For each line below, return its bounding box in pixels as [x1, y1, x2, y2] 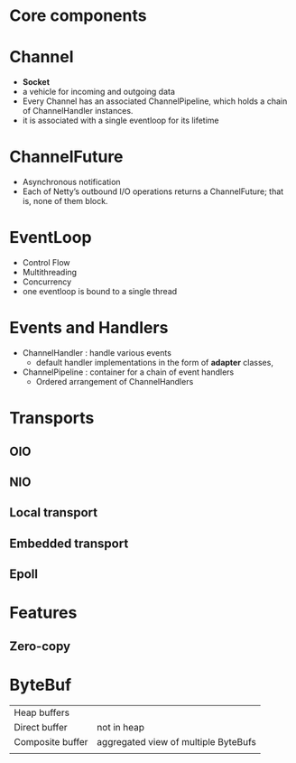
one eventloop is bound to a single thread [22, 286, 178, 296]
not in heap [97, 721, 145, 733]
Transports [9, 408, 95, 429]
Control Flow [22, 257, 70, 267]
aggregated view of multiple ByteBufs [97, 735, 257, 748]
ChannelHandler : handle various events [22, 347, 171, 358]
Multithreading [22, 267, 78, 277]
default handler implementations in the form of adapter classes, [35, 357, 273, 368]
